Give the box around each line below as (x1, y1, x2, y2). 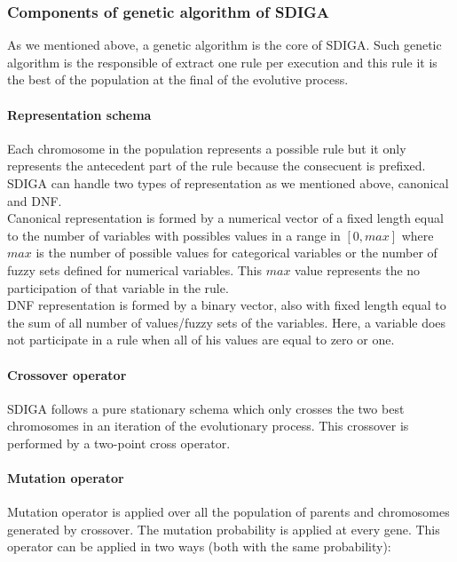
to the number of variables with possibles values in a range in (7, 226, 341, 244)
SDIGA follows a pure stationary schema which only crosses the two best (7, 399, 405, 417)
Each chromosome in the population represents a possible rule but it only (7, 139, 406, 157)
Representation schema (7, 105, 152, 123)
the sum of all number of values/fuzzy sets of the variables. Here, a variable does (7, 313, 446, 331)
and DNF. (7, 191, 62, 210)
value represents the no (295, 260, 421, 279)
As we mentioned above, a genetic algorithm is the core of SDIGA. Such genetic (7, 36, 442, 54)
